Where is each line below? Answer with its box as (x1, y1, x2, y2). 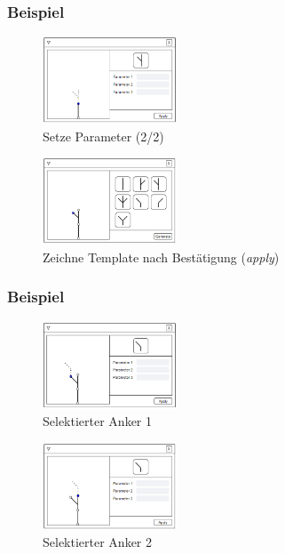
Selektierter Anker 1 (43, 412, 153, 430)
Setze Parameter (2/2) (43, 126, 164, 145)
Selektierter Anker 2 (43, 533, 153, 551)
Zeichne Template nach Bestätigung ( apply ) (43, 247, 280, 266)
